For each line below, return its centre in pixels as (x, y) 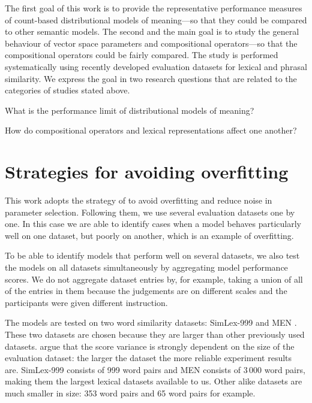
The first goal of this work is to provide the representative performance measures (154, 8)
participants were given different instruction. (86, 302)
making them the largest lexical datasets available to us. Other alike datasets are (154, 381)
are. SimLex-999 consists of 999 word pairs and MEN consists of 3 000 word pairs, (155, 369)
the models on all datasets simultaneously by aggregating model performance (146, 267)
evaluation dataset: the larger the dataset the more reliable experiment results (148, 358)
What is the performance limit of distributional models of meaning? (130, 110)
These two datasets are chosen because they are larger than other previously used (155, 334)
